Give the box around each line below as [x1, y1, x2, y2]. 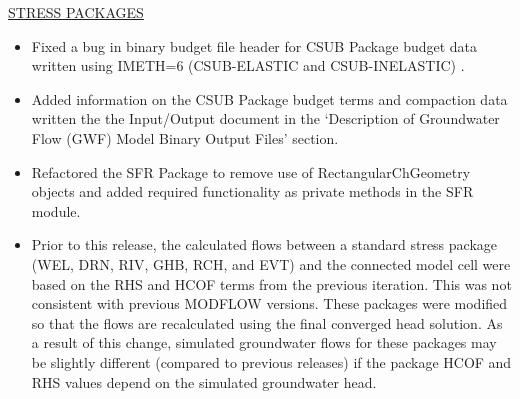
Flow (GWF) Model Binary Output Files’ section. [31, 127, 339, 148]
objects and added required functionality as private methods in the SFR [31, 181, 474, 202]
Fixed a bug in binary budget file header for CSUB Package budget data [31, 35, 478, 56]
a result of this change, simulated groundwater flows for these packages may [31, 332, 497, 353]
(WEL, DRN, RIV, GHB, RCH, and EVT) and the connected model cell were [31, 253, 511, 274]
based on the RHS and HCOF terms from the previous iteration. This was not [31, 273, 512, 294]
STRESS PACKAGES [8, 2, 144, 22]
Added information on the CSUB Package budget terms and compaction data [31, 88, 508, 109]
